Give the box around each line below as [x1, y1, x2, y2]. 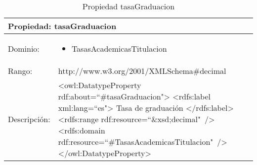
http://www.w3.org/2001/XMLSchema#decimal [58, 65, 226, 76]
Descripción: [8, 113, 50, 125]
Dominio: [8, 43, 40, 54]
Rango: [8, 65, 33, 76]
